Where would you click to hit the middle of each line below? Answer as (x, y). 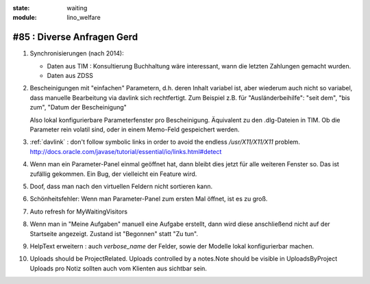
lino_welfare (84, 18)
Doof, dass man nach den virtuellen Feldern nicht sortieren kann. (121, 186)
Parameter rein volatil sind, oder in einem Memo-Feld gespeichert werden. (135, 129)
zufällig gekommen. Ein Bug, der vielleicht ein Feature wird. (113, 174)
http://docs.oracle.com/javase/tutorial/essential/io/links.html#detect (126, 151)
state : (21, 8)
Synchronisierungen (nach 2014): (77, 53)
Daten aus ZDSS (70, 76)
